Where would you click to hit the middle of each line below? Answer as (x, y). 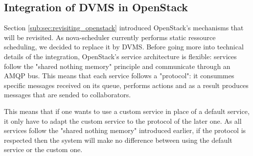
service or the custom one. (43, 149)
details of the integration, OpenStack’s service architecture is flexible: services (120, 56)
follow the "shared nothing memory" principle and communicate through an (117, 66)
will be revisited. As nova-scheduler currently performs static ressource (110, 37)
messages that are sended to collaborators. (68, 95)
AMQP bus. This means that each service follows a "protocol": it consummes (119, 76)
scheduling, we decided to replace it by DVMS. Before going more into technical (124, 47)
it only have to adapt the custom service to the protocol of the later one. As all (123, 121)
